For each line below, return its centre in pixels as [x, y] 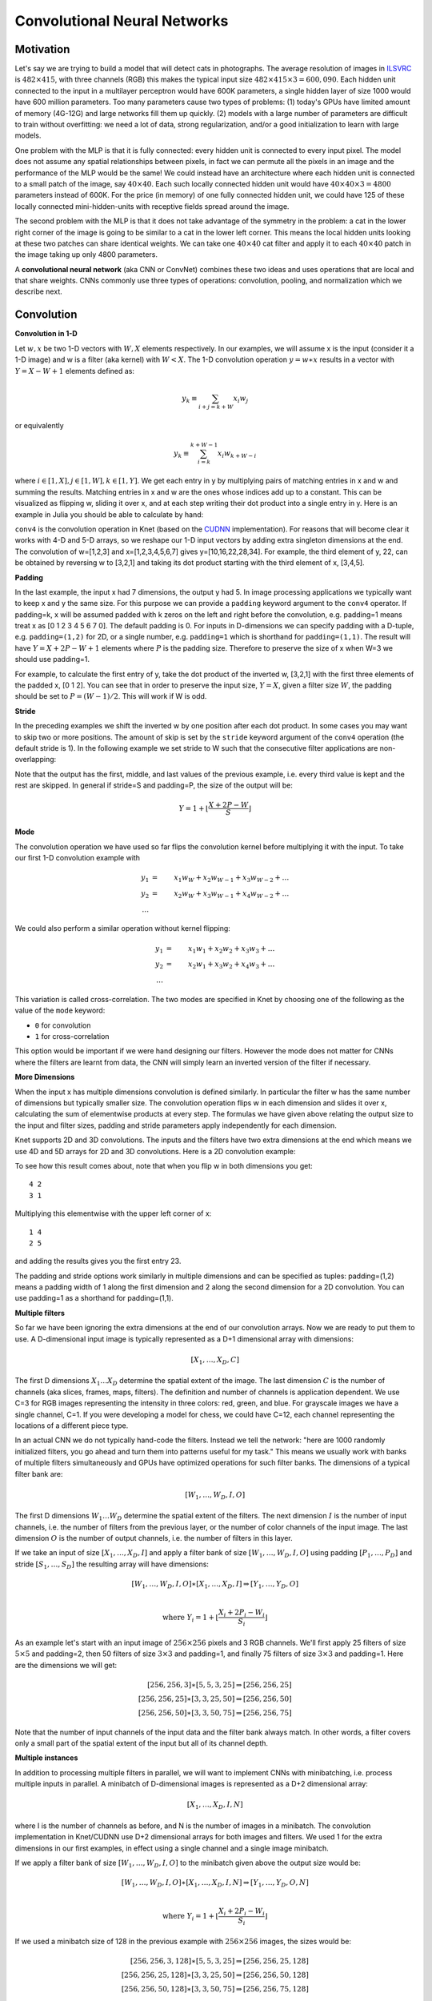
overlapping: [36, 760]
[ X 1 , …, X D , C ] [215, 1361]
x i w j [241, 399]
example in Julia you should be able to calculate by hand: [109, 514]
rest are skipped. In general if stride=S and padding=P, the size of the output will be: [154, 785]
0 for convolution [63, 1025]
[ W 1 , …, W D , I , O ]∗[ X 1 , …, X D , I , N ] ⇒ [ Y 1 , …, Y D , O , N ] [215, 1883]
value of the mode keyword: [60, 1011]
